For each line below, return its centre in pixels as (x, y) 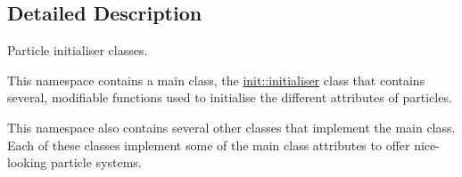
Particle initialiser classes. (78, 50)
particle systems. (96, 162)
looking (27, 162)
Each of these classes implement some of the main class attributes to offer (209, 145)
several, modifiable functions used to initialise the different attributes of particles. (230, 97)
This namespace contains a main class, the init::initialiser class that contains (216, 80)
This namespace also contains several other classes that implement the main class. (231, 127)
